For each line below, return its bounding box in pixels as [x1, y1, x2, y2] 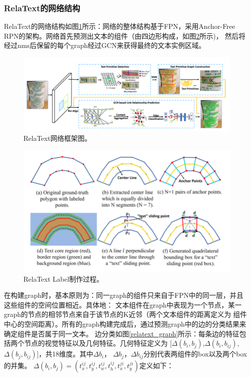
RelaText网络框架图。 [23, 133, 92, 143]
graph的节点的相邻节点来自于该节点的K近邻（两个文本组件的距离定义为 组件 [4, 309, 247, 319]
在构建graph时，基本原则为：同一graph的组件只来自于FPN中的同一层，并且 [4, 290, 244, 300]
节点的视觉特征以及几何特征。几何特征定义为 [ [24, 338, 172, 348]
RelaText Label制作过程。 [23, 273, 104, 284]
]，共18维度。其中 [37, 349, 94, 359]
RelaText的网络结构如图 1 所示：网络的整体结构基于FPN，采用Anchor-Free [4, 21, 235, 31]
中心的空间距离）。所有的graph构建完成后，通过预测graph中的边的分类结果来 [4, 318, 247, 329]
